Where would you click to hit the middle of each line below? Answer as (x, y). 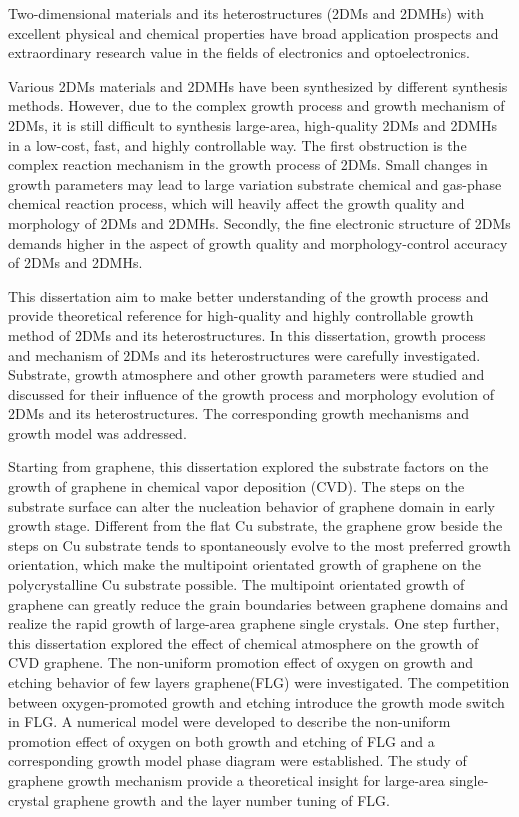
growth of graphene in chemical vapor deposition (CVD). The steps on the (236, 486)
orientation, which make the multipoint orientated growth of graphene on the (245, 564)
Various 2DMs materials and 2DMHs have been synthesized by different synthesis (258, 85)
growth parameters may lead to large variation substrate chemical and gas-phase (255, 183)
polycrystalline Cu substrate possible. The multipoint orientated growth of (236, 584)
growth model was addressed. (97, 432)
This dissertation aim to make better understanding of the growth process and (248, 295)
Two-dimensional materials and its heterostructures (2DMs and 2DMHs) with (246, 13)
